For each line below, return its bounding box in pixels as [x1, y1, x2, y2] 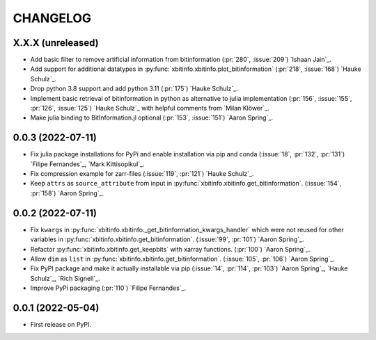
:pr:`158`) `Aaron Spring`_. [30, 188, 104, 197]
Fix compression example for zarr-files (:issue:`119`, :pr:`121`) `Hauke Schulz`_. [30, 170, 254, 178]
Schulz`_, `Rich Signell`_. [30, 274, 100, 282]
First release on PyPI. [30, 321, 92, 329]
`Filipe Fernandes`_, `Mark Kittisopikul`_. [30, 160, 146, 168]
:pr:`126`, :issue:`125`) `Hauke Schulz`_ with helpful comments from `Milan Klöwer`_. [30, 104, 269, 113]
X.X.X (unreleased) [13, 37, 99, 49]
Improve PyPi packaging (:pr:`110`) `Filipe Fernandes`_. [30, 284, 187, 292]
